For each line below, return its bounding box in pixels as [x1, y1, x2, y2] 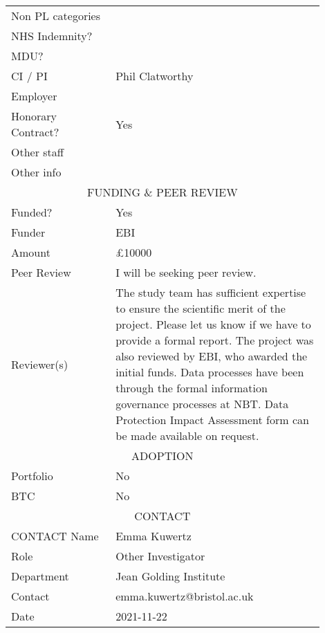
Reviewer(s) [11, 356, 68, 372]
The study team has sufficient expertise [115, 284, 306, 300]
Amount [11, 244, 50, 260]
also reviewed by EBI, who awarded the [115, 348, 308, 364]
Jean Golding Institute [115, 568, 225, 584]
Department [11, 568, 69, 584]
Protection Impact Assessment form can [115, 412, 309, 428]
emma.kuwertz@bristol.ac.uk [115, 588, 254, 604]
